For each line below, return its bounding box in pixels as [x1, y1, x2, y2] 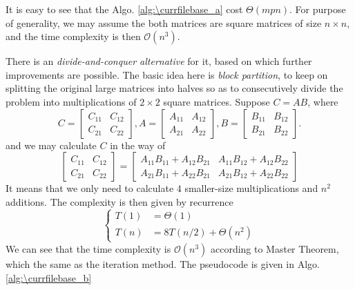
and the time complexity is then [6, 29, 141, 43]
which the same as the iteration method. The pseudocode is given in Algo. [6, 256, 320, 271]
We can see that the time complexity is [6, 241, 171, 255]
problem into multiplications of [6, 94, 137, 108]
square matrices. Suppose [163, 94, 270, 108]
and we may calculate [6, 137, 97, 152]
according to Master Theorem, [210, 241, 339, 255]
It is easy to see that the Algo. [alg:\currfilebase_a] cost [6, 2, 243, 16]
